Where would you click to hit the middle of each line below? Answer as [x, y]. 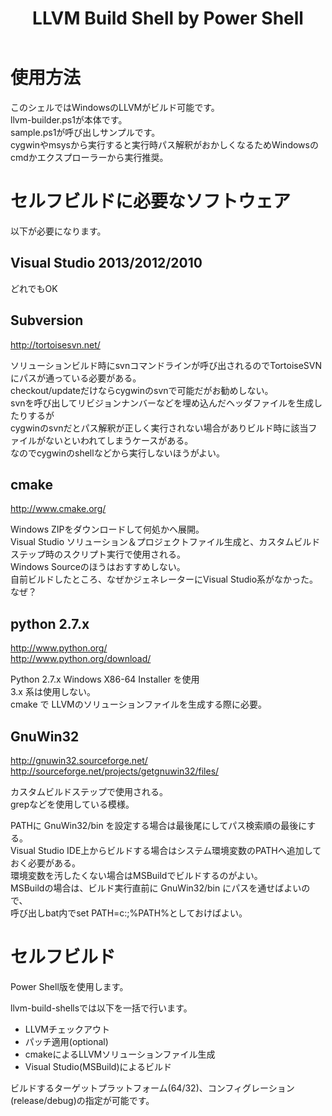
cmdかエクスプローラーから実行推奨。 [89, 157]
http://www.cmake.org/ [58, 509]
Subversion [47, 320]
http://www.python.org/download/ [81, 659]
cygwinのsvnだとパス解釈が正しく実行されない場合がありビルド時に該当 [159, 428]
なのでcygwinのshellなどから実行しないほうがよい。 [117, 453]
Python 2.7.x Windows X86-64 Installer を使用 [105, 679]
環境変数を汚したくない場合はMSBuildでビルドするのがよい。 [136, 875]
